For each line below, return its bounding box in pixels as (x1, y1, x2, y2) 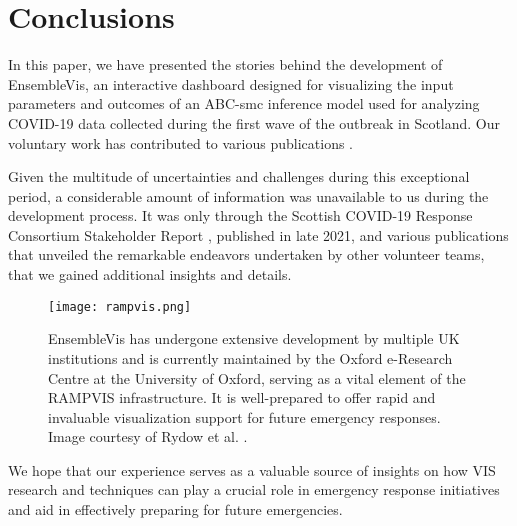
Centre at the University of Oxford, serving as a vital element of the (48, 367, 466, 388)
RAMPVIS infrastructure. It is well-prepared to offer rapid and (48, 387, 436, 408)
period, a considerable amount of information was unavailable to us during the (8, 185, 489, 206)
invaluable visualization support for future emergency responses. (48, 406, 441, 427)
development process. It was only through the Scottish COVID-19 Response (8, 205, 473, 226)
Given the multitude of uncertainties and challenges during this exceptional (8, 166, 470, 187)
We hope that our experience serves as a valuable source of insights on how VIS (8, 459, 496, 480)
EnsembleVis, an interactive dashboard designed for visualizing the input (8, 73, 454, 94)
